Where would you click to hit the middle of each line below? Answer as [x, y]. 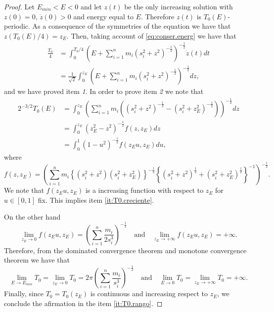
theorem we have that [37, 260]
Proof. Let [19, 6]
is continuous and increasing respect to [149, 293]
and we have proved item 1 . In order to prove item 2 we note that [104, 91]
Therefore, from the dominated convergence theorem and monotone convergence [125, 250]
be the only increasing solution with [179, 6]
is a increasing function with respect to [144, 190]
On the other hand [32, 216]
